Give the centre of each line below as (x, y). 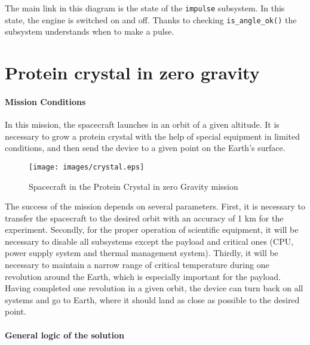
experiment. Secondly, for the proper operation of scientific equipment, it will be (152, 230)
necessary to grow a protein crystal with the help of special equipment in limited (152, 136)
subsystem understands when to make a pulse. (90, 31)
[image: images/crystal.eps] (87, 167)
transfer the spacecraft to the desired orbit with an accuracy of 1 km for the (144, 218)
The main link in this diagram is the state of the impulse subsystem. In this (145, 8)
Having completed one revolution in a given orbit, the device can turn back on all (154, 288)
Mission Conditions (45, 101)
